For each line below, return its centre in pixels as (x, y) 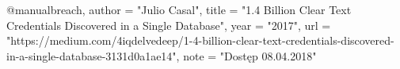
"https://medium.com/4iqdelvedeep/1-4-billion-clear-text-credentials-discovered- (200, 40)
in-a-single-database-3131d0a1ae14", (93, 55)
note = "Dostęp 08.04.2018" (250, 55)
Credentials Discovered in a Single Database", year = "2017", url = (169, 25)
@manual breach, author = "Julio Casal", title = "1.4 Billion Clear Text (179, 9)
